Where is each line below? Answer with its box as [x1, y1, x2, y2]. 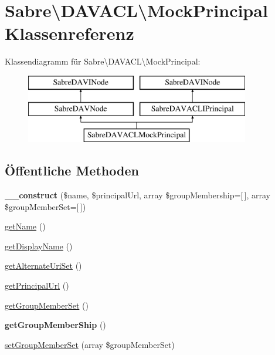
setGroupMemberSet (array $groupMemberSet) [5, 338, 175, 350]
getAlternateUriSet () [5, 259, 82, 272]
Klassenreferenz [5, 21, 134, 45]
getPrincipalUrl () [5, 279, 69, 292]
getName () [5, 220, 46, 232]
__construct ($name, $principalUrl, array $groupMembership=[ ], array [5, 189, 270, 201]
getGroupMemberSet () [5, 299, 89, 311]
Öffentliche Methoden [5, 161, 139, 180]
